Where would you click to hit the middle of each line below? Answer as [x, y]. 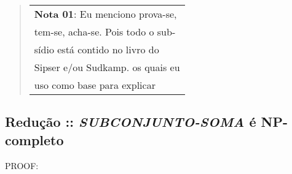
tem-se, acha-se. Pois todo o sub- [105, 32]
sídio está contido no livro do [97, 49]
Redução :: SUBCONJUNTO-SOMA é [131, 122]
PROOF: [22, 165]
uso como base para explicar [95, 85]
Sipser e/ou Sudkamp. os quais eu [107, 67]
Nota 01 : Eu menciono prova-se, [105, 14]
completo [34, 139]
